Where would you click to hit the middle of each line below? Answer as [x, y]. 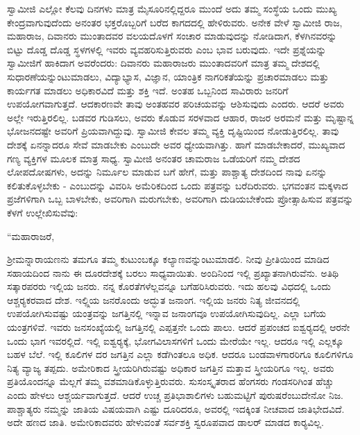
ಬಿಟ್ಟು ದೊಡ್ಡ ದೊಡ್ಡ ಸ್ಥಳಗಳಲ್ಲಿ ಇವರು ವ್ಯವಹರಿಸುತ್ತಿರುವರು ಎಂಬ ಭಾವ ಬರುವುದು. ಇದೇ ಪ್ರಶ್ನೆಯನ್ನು [167, 49]
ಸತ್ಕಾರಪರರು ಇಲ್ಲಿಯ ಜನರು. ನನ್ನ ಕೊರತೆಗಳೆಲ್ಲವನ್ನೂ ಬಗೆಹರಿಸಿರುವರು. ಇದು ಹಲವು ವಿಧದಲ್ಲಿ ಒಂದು [169, 286]
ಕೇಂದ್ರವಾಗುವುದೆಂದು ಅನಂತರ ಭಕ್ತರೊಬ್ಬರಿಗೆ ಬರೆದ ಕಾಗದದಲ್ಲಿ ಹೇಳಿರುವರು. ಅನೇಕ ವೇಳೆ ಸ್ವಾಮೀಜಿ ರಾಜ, [175, 22]
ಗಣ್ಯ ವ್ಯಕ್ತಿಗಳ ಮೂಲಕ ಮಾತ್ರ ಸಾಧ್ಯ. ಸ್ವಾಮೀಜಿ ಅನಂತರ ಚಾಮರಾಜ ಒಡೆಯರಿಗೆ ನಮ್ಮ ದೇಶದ [154, 158]
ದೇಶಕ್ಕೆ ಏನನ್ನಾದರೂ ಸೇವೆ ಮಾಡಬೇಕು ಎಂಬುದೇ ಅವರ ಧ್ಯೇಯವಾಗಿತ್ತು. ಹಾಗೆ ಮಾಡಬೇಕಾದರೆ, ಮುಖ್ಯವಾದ [176, 144]
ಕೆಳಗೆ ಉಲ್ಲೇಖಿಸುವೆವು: [43, 212]
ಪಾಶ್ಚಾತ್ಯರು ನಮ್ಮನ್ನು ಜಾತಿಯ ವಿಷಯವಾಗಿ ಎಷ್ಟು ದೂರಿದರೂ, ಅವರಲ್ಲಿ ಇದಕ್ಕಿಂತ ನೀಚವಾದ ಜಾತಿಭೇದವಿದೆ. [176, 408]
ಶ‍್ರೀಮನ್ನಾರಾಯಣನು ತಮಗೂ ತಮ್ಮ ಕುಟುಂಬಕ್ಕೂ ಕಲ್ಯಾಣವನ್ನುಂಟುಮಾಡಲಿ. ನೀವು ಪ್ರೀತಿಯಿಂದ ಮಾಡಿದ [168, 259]
